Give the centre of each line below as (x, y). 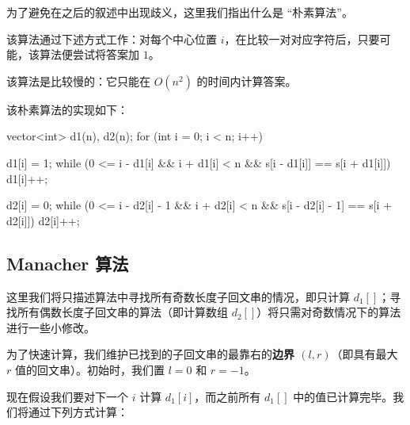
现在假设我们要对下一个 (67, 396)
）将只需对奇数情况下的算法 (329, 312)
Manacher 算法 (68, 263)
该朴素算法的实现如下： (67, 109)
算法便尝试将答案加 (89, 54)
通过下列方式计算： (78, 412)
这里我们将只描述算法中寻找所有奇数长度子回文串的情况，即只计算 (178, 296)
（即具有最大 (364, 354)
